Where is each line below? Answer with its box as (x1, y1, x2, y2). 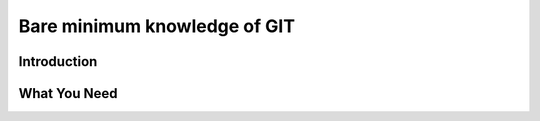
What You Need (18, 85, 118, 102)
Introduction (18, 53, 98, 70)
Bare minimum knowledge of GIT (18, 15, 295, 37)
